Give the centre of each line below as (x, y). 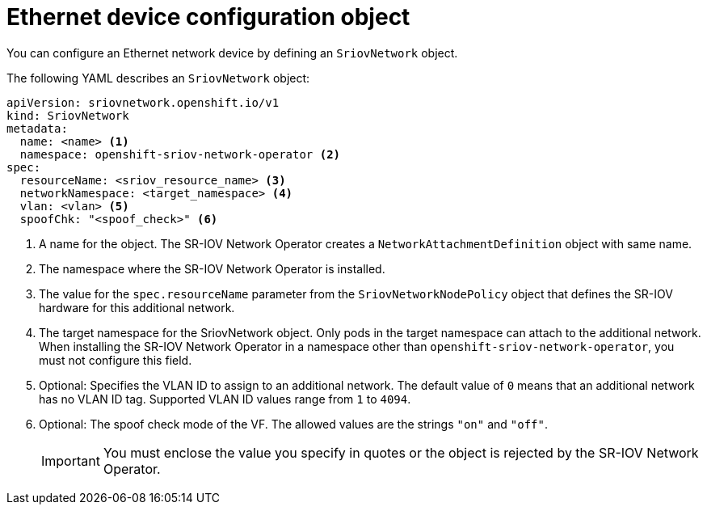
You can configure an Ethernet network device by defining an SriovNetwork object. (232, 53)
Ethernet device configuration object (208, 17)
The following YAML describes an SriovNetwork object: (158, 78)
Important (71, 460)
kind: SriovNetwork (68, 115)
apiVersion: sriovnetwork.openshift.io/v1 (143, 102)
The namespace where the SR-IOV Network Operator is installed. (212, 268)
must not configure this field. (116, 360)
